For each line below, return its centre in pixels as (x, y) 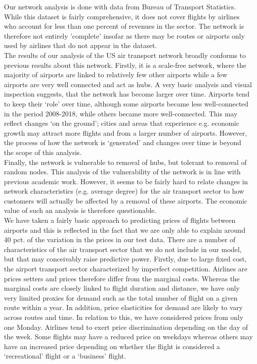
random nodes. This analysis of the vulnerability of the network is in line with (122, 172)
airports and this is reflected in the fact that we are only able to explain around (125, 230)
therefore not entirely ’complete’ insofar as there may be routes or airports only (125, 35)
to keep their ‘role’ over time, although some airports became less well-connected (126, 103)
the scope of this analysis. (43, 152)
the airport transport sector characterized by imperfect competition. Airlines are (126, 269)
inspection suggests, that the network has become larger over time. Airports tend (127, 94)
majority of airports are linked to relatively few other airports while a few (116, 75)
